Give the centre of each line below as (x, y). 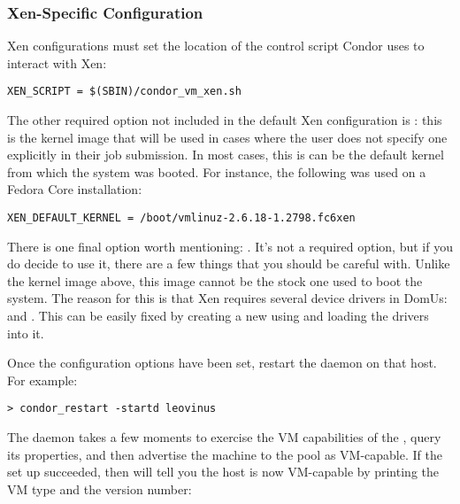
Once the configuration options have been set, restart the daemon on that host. (222, 363)
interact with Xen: (57, 62)
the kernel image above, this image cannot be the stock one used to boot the (215, 280)
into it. (26, 333)
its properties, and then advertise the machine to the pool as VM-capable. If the (225, 454)
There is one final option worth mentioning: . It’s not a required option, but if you (230, 246)
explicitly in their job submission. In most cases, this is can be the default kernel (226, 155)
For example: (42, 380)
